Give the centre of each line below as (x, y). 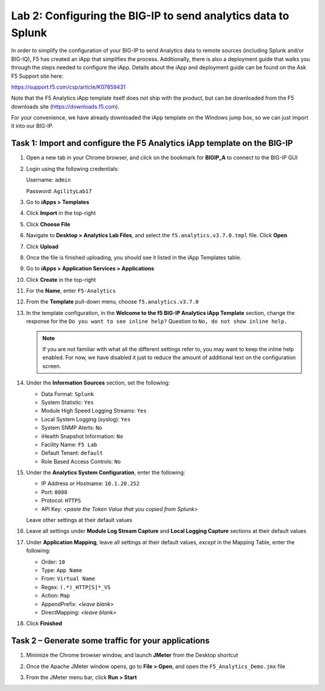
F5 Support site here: (37, 76)
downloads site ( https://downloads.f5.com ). (65, 106)
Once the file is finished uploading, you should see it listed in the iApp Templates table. (134, 257)
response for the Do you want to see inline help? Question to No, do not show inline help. (157, 321)
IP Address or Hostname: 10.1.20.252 (90, 483)
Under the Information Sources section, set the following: (98, 383)
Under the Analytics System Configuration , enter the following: (106, 473)
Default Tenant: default (72, 453)
